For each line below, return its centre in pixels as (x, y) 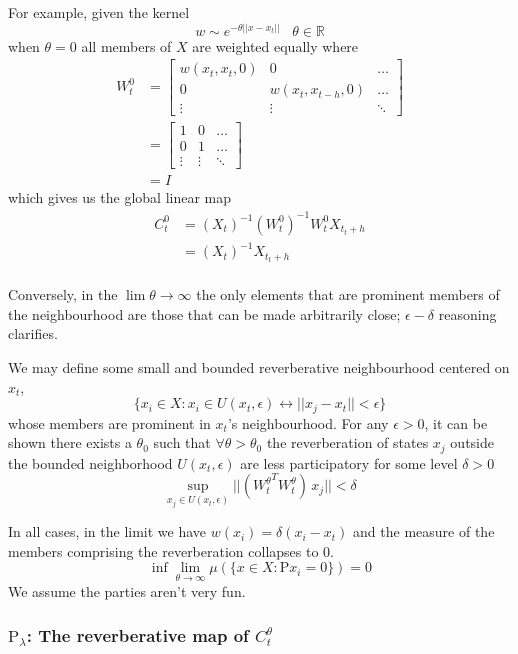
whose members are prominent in (109, 422)
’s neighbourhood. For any (308, 422)
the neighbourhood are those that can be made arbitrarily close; (204, 313)
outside (472, 442)
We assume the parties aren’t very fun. (127, 590)
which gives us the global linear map (120, 197)
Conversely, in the (63, 294)
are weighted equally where (275, 45)
